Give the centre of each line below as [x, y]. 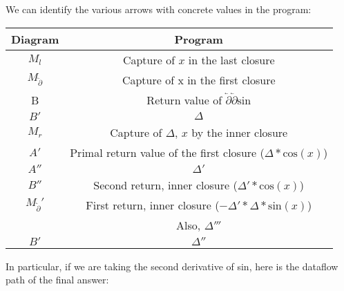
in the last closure [231, 59]
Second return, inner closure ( [165, 185]
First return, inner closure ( [153, 205]
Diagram [35, 39]
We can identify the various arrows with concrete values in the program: [159, 9]
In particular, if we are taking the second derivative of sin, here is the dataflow [172, 266]
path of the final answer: [57, 280]
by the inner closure [240, 132]
